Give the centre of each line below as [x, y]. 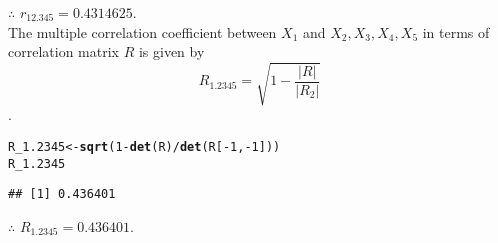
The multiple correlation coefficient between [142, 31]
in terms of [456, 31]
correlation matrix [63, 51]
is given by [171, 51]
